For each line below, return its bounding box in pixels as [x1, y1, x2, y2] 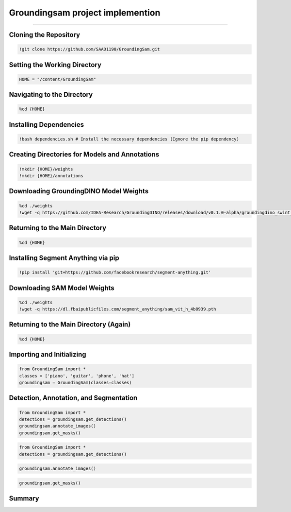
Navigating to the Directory [9, 90, 93, 99]
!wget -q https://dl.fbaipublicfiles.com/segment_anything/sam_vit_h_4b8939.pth [19, 307, 216, 312]
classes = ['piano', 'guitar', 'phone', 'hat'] [19, 373, 134, 378]
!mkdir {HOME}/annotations [19, 173, 83, 178]
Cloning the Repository [9, 31, 80, 39]
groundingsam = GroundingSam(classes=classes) [19, 380, 132, 386]
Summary [9, 495, 39, 503]
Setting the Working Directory [9, 61, 102, 69]
